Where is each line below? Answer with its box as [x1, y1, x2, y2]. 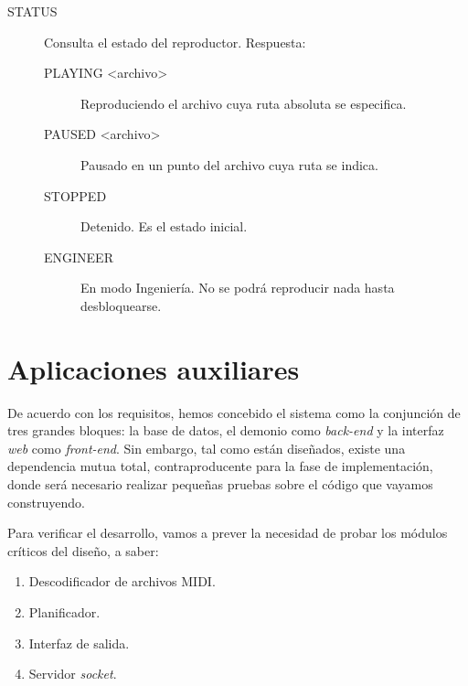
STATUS [7, 2, 58, 20]
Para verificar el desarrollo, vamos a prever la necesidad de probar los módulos [7, 523, 448, 542]
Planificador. [28, 603, 101, 621]
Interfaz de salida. [28, 633, 130, 652]
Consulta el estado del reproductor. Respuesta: [44, 32, 306, 51]
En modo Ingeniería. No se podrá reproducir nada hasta [80, 278, 395, 297]
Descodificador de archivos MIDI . [28, 572, 216, 591]
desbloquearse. [80, 295, 162, 315]
